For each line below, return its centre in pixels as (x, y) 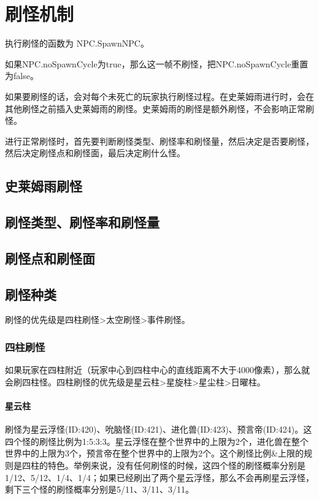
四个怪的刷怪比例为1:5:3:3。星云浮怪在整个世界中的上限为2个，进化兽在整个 (157, 441)
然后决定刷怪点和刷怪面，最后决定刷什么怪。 (95, 153)
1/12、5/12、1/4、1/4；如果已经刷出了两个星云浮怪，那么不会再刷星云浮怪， (159, 477)
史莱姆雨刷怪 (44, 186)
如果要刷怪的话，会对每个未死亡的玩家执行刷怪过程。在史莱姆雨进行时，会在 (159, 96)
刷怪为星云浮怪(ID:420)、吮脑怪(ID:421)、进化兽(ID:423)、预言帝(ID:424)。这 (159, 429)
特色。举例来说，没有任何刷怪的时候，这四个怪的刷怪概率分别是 (176, 465)
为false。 (22, 76)
